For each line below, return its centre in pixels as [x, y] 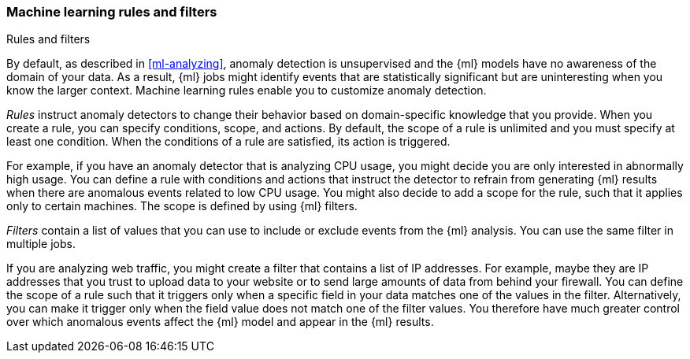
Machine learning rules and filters [112, 12]
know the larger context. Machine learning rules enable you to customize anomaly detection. [247, 91]
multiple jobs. [41, 244]
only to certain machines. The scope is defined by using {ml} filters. [182, 206]
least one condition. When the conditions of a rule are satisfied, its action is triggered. [228, 142]
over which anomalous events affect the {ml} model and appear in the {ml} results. [220, 322]
